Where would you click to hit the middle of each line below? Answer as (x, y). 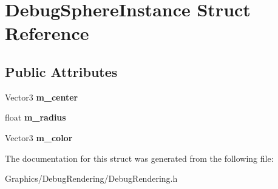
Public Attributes (61, 71)
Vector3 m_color (39, 137)
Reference (47, 33)
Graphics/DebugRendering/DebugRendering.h (91, 178)
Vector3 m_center (42, 97)
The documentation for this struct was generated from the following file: (139, 158)
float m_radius (36, 117)
